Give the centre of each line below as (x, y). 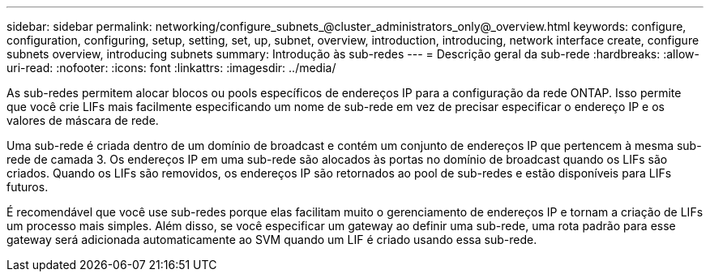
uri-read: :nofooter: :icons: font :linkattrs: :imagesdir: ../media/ (171, 68)
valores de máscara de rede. (83, 120)
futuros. (28, 187)
